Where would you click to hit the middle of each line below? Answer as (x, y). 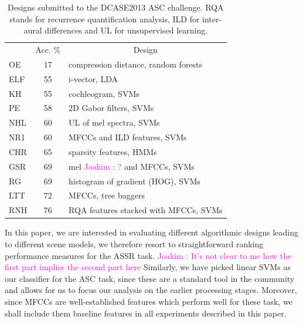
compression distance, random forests (136, 64)
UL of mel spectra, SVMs (114, 122)
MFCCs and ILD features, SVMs (128, 137)
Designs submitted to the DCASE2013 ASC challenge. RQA (116, 7)
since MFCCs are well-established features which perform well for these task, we (149, 301)
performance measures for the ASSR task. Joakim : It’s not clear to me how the (148, 255)
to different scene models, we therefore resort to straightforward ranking (134, 244)
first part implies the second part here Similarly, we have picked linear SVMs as (148, 267)
